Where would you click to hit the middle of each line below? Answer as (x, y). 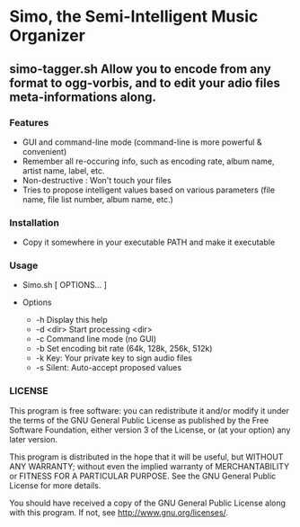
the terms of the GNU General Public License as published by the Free (139, 420)
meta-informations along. (83, 97)
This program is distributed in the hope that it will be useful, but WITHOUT (146, 457)
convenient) (44, 151)
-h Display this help (71, 320)
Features (29, 122)
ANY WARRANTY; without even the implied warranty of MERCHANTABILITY (150, 466)
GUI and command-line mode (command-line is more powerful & (142, 142)
